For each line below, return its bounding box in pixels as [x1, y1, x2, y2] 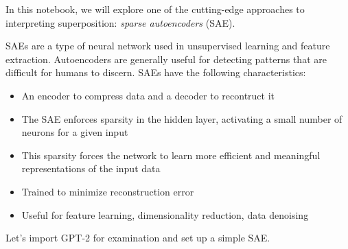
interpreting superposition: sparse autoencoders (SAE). [5, 15, 235, 29]
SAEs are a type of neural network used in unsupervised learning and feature [5, 38, 330, 53]
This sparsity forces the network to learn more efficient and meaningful [21, 147, 321, 162]
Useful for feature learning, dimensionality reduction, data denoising [21, 207, 309, 222]
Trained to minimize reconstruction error [21, 184, 194, 198]
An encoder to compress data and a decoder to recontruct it [21, 88, 275, 102]
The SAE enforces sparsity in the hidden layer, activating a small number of [21, 111, 343, 126]
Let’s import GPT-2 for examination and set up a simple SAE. [5, 230, 270, 245]
